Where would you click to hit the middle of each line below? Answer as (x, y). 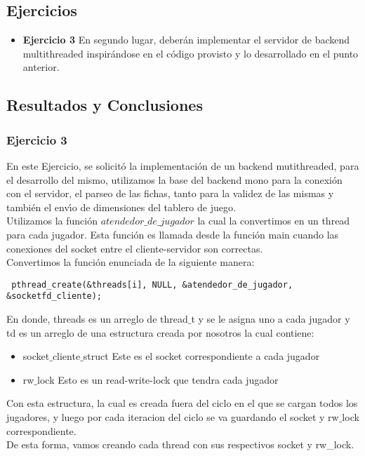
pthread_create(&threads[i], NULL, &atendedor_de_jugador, (152, 284)
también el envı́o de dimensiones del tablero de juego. (121, 207)
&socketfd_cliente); (54, 296)
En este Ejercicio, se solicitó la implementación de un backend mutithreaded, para (183, 165)
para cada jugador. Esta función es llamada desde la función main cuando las (173, 234)
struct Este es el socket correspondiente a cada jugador (201, 356)
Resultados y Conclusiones (105, 105)
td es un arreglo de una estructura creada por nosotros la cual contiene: (160, 332)
